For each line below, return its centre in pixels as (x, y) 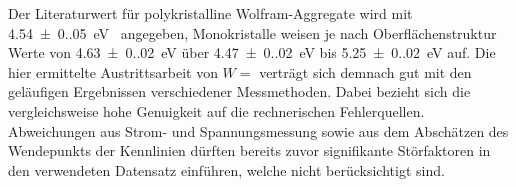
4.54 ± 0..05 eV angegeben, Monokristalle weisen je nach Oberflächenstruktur (252, 32)
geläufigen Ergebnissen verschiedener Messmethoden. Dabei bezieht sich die (239, 91)
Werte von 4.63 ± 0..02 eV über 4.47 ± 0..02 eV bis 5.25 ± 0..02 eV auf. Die (252, 52)
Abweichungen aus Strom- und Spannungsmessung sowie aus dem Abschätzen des (258, 130)
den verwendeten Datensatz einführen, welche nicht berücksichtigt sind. (226, 169)
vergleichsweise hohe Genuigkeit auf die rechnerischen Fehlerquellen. (216, 110)
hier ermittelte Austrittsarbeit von (113, 71)
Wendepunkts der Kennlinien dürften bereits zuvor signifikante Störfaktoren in (249, 150)
